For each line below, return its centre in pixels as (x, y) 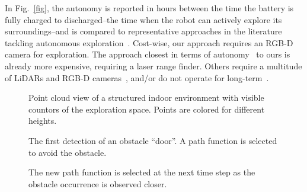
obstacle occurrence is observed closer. (98, 183)
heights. (43, 121)
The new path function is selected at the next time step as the (142, 172)
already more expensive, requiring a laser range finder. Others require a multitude (153, 65)
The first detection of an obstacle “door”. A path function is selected (153, 140)
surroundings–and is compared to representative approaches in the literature (143, 31)
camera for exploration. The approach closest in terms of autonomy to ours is (148, 54)
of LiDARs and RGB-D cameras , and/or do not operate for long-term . (137, 77)
